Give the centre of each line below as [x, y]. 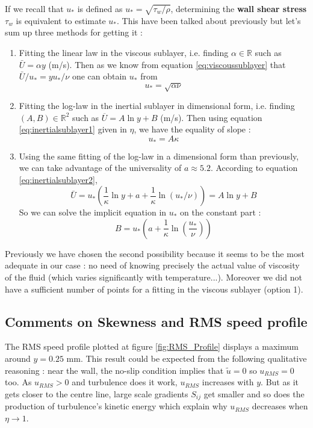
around [18, 358]
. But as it [280, 382]
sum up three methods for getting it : [74, 32]
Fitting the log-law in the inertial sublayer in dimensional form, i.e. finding [157, 106]
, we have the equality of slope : [192, 129]
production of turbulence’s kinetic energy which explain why [116, 406]
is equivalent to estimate [61, 20]
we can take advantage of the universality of [100, 168]
